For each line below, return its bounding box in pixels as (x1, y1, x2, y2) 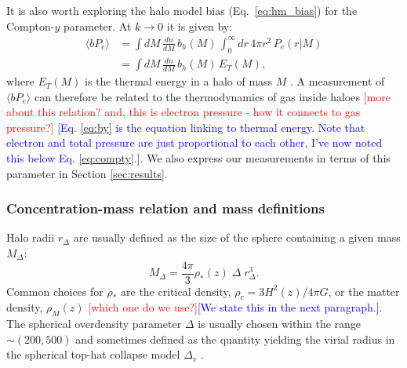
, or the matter (328, 282, 400, 299)
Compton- (6, 17, 55, 34)
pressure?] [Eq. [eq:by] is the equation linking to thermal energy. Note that (6, 118, 365, 135)
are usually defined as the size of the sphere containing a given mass (73, 229, 401, 246)
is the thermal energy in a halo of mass (85, 73, 273, 89)
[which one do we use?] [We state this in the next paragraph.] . (88, 299, 383, 315)
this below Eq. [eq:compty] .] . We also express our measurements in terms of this (6, 150, 391, 166)
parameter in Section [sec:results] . (6, 165, 168, 181)
